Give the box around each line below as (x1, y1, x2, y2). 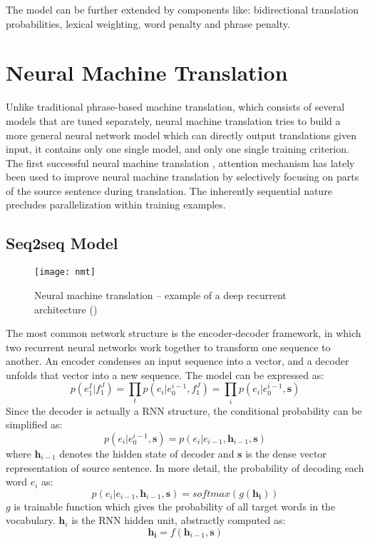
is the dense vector (245, 446, 327, 460)
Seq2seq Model (6, 232, 118, 254)
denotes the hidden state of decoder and (59, 446, 235, 460)
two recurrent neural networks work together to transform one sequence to (6, 339, 331, 354)
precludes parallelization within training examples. (6, 197, 226, 212)
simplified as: (6, 417, 63, 432)
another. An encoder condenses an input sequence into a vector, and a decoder (6, 353, 349, 368)
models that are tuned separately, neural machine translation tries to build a (6, 113, 341, 128)
